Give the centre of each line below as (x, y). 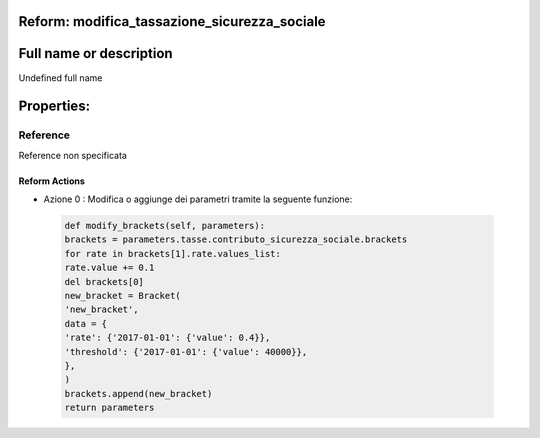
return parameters (109, 408)
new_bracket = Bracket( (123, 296)
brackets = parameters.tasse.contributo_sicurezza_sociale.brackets (236, 239)
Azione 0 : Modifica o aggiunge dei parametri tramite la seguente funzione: (198, 199)
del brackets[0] (104, 281)
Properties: (54, 106)
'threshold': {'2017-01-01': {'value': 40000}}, (186, 351)
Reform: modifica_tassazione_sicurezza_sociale (172, 21)
